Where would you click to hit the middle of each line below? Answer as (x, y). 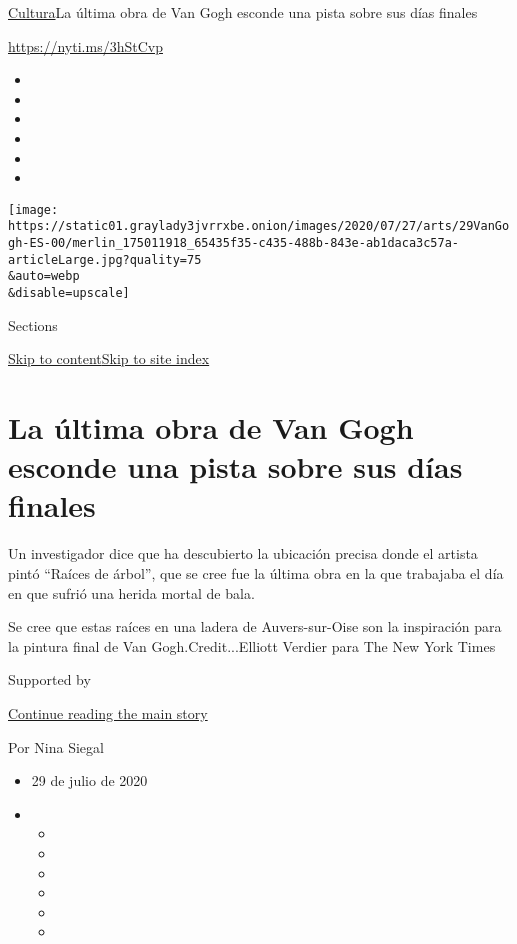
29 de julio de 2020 (89, 780)
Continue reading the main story (108, 712)
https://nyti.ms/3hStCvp (85, 45)
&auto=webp (44, 276)
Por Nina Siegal (56, 746)
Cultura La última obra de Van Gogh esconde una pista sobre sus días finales (243, 12)
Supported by (49, 679)
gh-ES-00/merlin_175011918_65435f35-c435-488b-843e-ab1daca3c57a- (234, 243)
